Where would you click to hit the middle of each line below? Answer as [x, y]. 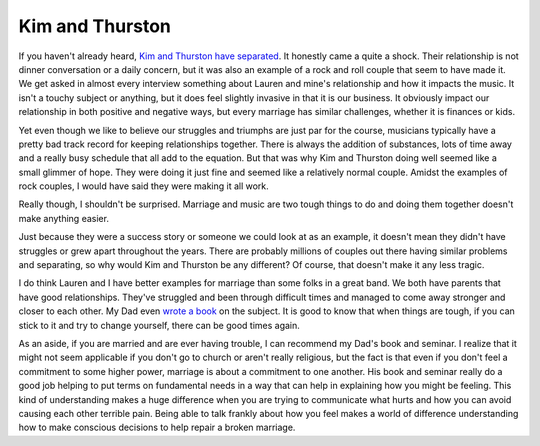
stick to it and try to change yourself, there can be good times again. [159, 325]
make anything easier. [64, 218]
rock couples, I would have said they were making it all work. [143, 186]
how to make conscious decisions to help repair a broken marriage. [157, 427]
